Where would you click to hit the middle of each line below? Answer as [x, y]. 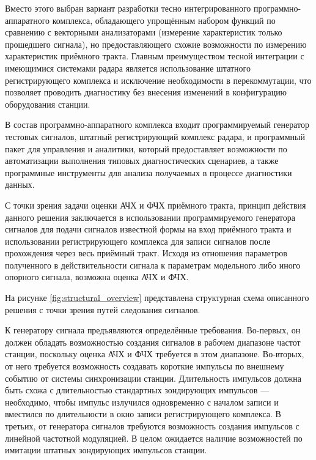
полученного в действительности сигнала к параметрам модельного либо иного [153, 265]
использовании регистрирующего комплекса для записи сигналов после [138, 241]
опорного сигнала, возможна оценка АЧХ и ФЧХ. [97, 277]
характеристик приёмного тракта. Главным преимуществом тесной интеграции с [155, 56]
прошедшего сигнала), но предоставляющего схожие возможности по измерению [156, 44]
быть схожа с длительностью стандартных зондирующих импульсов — [137, 390]
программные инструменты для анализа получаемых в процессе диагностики [149, 172]
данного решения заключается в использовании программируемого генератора [150, 217]
